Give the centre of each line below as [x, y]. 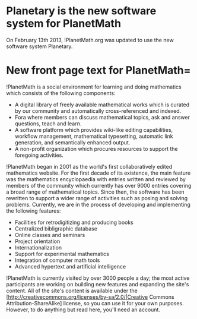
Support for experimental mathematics [62, 254]
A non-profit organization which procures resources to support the [96, 149]
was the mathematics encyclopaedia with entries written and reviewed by [96, 179]
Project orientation [37, 241]
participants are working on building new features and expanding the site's [98, 284]
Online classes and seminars [50, 235]
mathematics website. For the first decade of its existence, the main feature [99, 173]
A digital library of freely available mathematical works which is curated [102, 105]
